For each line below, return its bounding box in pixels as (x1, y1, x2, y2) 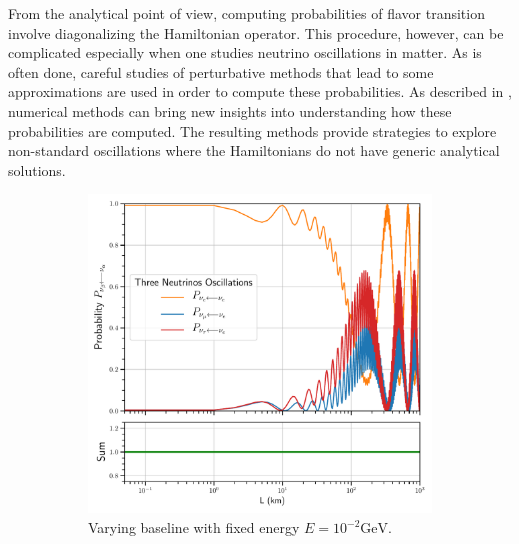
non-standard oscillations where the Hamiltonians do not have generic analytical (8, 140, 500, 161)
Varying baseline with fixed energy (88, 517, 300, 538)
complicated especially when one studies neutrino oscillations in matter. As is (8, 42, 482, 63)
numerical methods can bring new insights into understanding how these (8, 100, 452, 121)
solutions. (8, 159, 66, 180)
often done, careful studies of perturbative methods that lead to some (8, 61, 434, 82)
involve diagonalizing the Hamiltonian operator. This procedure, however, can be (8, 22, 504, 43)
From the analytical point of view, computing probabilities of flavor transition (8, 3, 485, 23)
